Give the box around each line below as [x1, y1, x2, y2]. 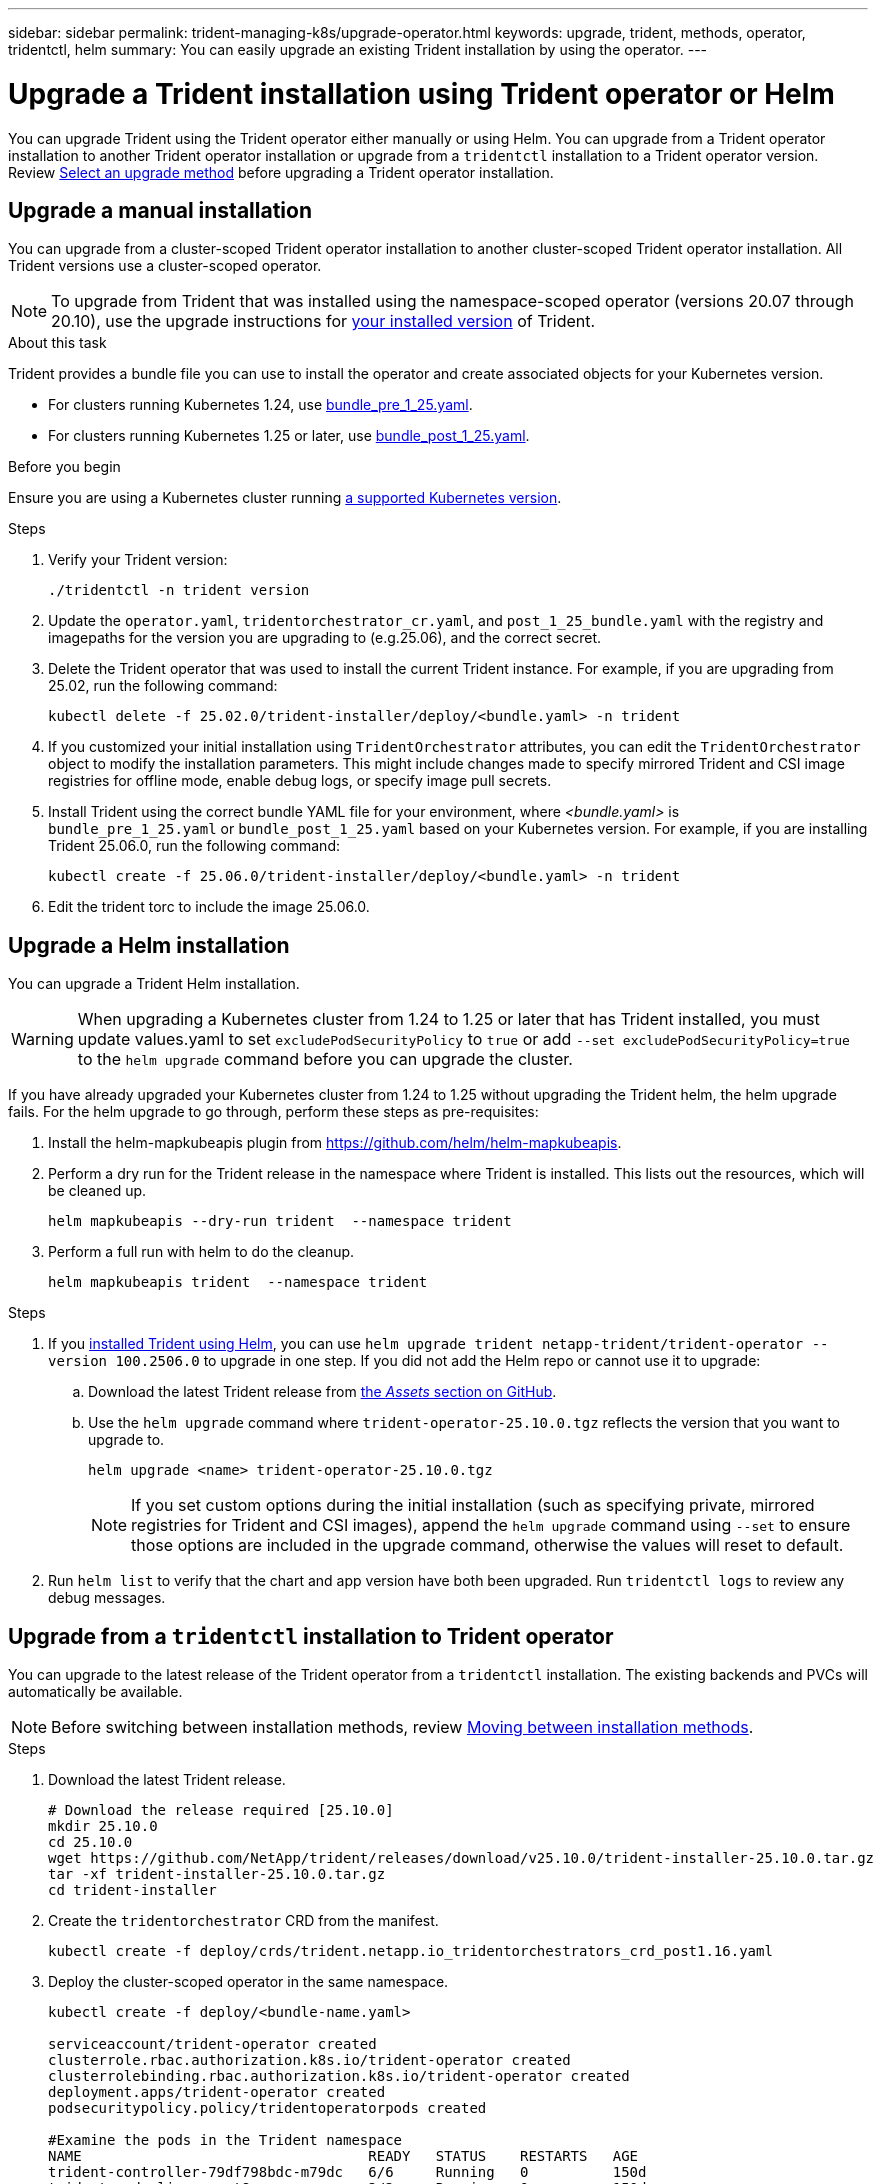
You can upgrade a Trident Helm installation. [8, 975, 300, 993]
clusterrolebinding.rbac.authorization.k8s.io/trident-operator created [48, 2068, 630, 2085]
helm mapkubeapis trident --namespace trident [48, 1274, 428, 1291]
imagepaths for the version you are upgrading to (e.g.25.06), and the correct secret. [48, 629, 602, 647]
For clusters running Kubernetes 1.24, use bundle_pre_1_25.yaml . [48, 396, 473, 414]
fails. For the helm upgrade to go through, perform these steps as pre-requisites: [8, 1103, 539, 1121]
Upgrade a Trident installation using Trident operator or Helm [8, 76, 835, 111]
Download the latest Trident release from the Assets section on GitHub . [88, 1383, 557, 1401]
